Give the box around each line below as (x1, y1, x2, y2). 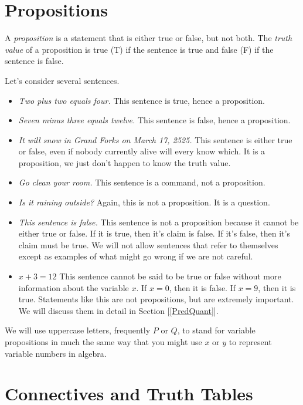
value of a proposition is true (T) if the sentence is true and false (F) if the (5, 43, 274, 55)
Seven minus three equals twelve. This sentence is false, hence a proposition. (18, 114, 291, 126)
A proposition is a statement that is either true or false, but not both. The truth (5, 32, 292, 44)
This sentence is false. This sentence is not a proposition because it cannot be (18, 215, 299, 228)
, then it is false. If (169, 281, 236, 293)
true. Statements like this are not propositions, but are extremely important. (18, 293, 294, 305)
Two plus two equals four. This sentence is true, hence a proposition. (18, 94, 265, 106)
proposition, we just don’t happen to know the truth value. (18, 156, 231, 168)
